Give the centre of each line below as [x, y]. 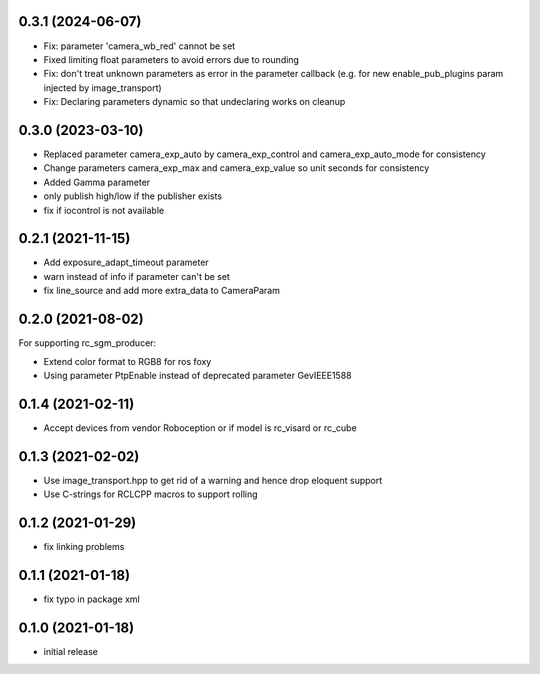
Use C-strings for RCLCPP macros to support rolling [151, 494]
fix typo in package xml [91, 599]
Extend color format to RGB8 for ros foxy [127, 361]
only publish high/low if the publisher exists [133, 196]
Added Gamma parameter [97, 182]
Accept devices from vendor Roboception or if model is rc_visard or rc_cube [200, 427]
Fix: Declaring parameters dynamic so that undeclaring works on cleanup [194, 102]
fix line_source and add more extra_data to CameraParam [161, 291]
